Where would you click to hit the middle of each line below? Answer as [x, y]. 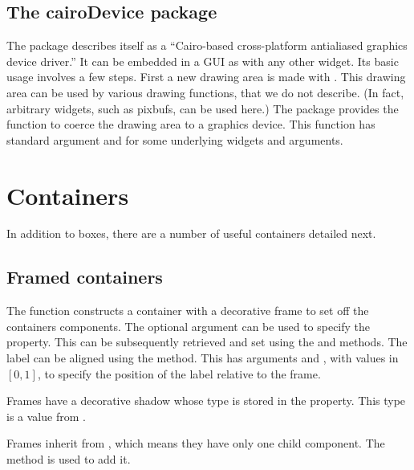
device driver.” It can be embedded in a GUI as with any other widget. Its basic [203, 61]
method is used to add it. [69, 459]
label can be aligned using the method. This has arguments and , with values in [203, 358]
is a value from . [46, 416]
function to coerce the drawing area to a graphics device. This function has [191, 124]
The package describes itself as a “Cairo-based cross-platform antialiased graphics [207, 45]
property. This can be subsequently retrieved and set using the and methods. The [207, 342]
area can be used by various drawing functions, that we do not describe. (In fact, [205, 92]
